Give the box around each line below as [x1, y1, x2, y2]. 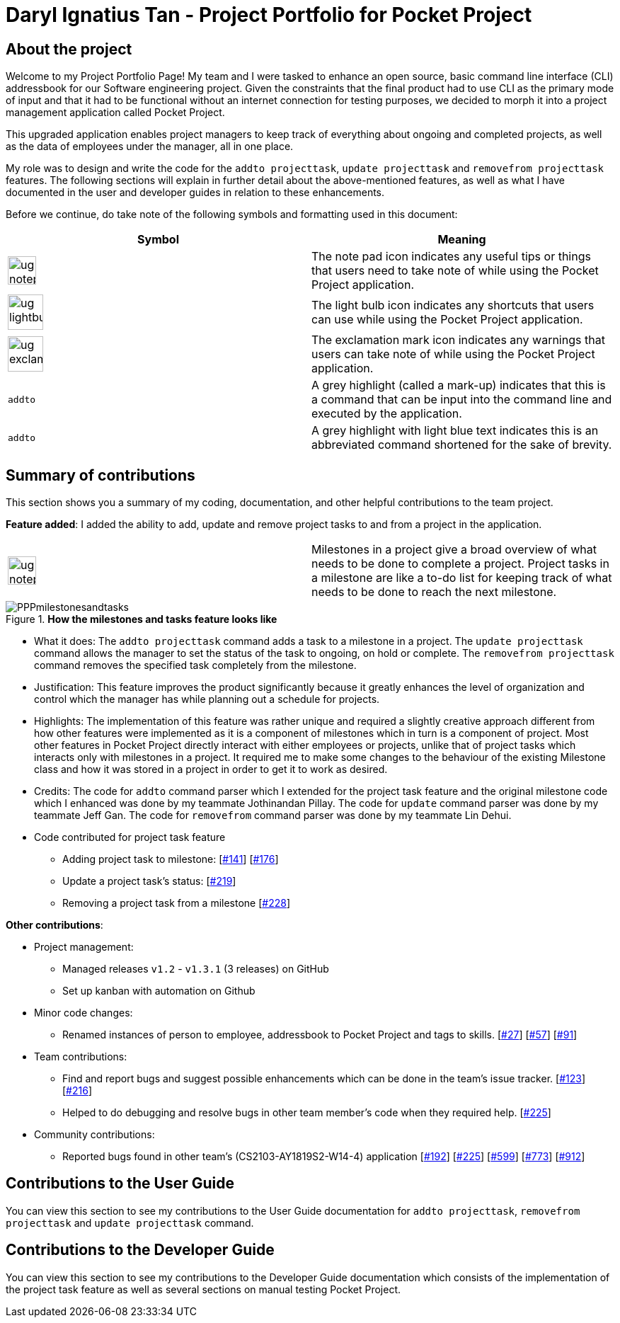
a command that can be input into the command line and [311, 392, 612, 407]
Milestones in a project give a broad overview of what [311, 542, 597, 557]
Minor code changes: [34, 1007, 133, 1019]
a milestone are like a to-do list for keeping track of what [311, 571, 612, 585]
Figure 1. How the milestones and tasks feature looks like [6, 613, 277, 626]
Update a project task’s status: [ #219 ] [62, 875, 236, 888]
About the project [6, 40, 132, 58]
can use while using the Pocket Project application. [311, 312, 583, 327]
